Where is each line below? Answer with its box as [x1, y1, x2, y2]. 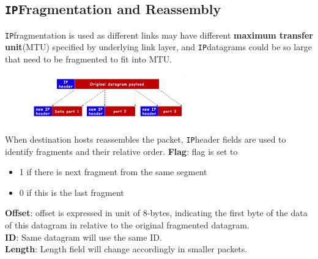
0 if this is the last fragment [19, 186, 124, 198]
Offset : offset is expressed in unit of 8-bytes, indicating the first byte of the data [5, 206, 308, 219]
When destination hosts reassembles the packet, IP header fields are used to [5, 132, 286, 145]
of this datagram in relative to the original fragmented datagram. [5, 218, 250, 231]
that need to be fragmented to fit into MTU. [5, 53, 172, 66]
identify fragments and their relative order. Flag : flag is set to [5, 145, 238, 157]
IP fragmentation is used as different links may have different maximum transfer [5, 28, 313, 41]
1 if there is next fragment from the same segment [19, 165, 207, 178]
